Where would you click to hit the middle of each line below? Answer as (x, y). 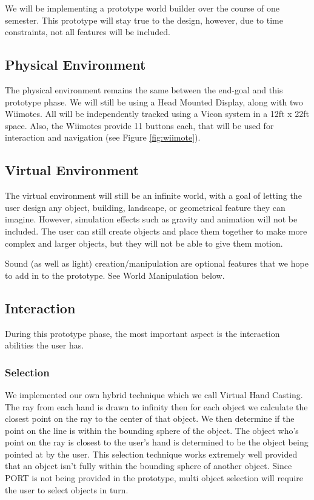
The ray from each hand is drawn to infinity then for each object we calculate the (156, 406)
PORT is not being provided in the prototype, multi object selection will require (154, 478)
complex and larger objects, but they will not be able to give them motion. (144, 243)
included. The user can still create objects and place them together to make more (156, 231)
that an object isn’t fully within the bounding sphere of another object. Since (149, 466)
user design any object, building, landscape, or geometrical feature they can (145, 207)
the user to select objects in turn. (67, 489)
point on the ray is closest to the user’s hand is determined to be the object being (157, 442)
